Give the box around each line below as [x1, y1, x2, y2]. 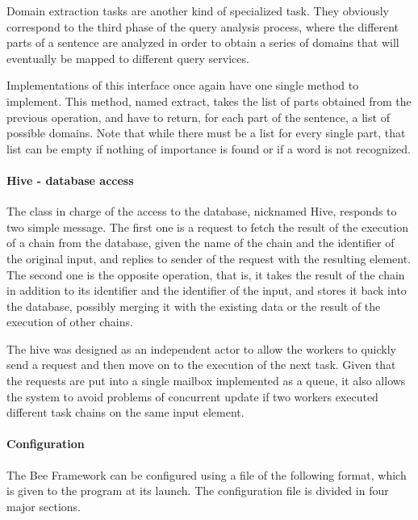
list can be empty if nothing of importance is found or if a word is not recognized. [6, 140, 411, 157]
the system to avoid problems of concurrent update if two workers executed [6, 388, 378, 405]
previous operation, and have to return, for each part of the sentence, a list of [6, 108, 390, 125]
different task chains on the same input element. [6, 404, 245, 421]
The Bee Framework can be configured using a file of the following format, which [6, 466, 407, 483]
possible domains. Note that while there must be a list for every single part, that [6, 124, 406, 141]
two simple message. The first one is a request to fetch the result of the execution [6, 218, 408, 235]
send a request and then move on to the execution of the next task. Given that [6, 356, 396, 373]
